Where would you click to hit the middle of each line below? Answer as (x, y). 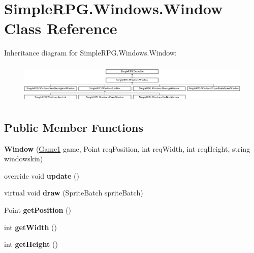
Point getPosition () (38, 210)
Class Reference (61, 28)
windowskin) (24, 159)
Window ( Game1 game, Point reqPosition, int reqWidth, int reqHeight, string (127, 148)
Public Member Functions (74, 127)
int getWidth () (30, 227)
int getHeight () (31, 244)
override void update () (42, 175)
